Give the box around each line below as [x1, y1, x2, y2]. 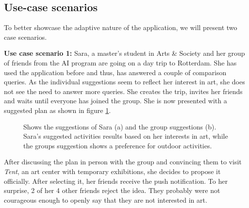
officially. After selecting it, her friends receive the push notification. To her [4, 176, 228, 186]
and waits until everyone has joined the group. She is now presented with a [4, 96, 227, 106]
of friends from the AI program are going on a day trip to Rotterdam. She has [4, 57, 237, 67]
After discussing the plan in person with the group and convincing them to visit [4, 157, 242, 167]
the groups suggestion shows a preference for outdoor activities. [23, 140, 212, 150]
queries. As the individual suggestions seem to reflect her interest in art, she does [4, 77, 245, 87]
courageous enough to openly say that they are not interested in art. [4, 194, 207, 205]
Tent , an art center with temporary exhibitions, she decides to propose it [4, 166, 221, 176]
